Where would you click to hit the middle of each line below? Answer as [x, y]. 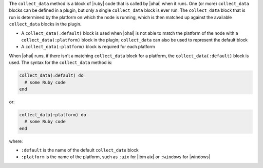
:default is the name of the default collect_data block [80, 150]
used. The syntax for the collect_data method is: [61, 63]
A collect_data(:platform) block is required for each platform [88, 47]
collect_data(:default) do [51, 75]
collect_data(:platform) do [53, 115]
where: [16, 141]
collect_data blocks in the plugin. [45, 24]
